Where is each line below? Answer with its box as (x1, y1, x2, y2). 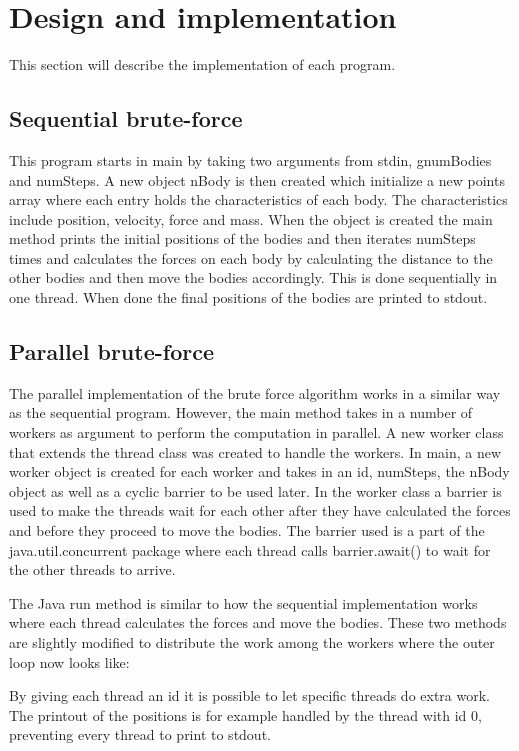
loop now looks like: (9, 651, 130, 672)
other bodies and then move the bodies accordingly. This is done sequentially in (9, 267, 498, 288)
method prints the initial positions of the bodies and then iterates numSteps (9, 228, 476, 249)
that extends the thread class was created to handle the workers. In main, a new (9, 441, 502, 462)
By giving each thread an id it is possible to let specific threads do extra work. (9, 685, 490, 706)
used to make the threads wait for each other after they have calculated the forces (9, 500, 511, 521)
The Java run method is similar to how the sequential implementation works (9, 592, 478, 613)
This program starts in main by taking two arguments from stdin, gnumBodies (9, 149, 492, 170)
